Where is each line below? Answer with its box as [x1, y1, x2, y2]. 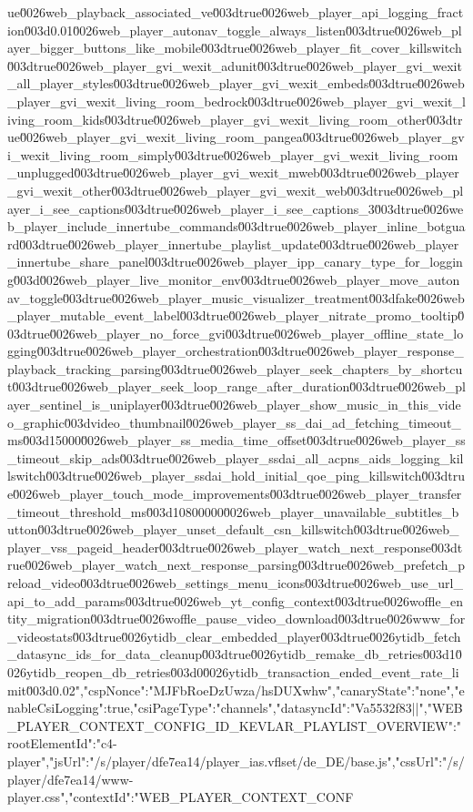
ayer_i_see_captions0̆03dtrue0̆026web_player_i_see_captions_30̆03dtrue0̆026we [7, 198, 464, 218]
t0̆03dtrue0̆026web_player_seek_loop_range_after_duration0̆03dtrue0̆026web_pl [7, 377, 466, 396]
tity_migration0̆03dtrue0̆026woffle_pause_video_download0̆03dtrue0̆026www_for [7, 609, 466, 628]
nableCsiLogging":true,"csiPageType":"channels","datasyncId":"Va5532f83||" [7, 698, 424, 717]
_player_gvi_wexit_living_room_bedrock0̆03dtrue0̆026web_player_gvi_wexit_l [7, 91, 466, 110]
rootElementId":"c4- [7, 734, 117, 753]
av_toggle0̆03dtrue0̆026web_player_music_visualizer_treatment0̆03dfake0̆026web [7, 288, 465, 307]
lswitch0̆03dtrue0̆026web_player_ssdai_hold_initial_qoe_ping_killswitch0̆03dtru [7, 466, 465, 485]
